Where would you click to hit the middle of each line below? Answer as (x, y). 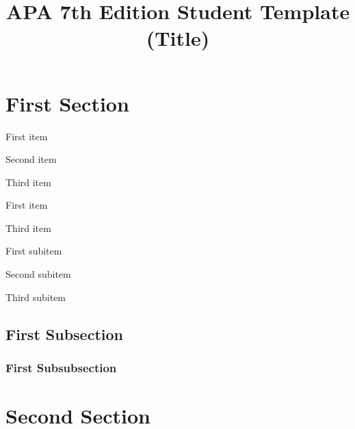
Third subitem (36, 297)
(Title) (178, 38)
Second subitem (38, 274)
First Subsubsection (61, 367)
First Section (67, 103)
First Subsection (64, 334)
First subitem (34, 251)
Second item (31, 159)
